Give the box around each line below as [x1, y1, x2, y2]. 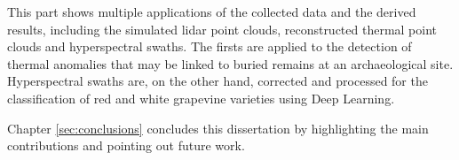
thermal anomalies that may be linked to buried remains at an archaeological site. [7, 54, 454, 72]
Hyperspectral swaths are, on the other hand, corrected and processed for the [7, 72, 428, 90]
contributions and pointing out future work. [7, 136, 245, 155]
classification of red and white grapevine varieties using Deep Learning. [7, 88, 395, 107]
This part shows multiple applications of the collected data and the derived [7, 3, 416, 20]
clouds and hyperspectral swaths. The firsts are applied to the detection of [7, 37, 412, 56]
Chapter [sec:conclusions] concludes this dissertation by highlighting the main [7, 118, 429, 137]
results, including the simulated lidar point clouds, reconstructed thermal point [7, 19, 438, 38]
